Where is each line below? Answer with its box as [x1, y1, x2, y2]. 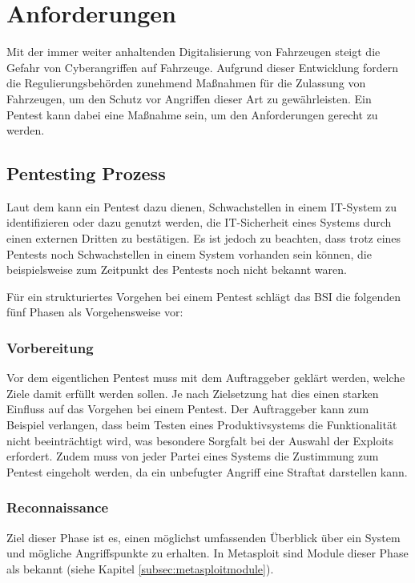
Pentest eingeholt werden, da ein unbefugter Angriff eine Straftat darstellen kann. [6, 463, 408, 480]
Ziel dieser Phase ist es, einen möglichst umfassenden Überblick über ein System [6, 529, 401, 545]
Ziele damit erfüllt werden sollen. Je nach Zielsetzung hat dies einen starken [6, 384, 379, 401]
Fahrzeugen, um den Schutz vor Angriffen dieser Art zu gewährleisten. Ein [6, 90, 372, 107]
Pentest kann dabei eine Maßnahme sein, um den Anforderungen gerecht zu [6, 106, 378, 123]
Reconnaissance [6, 497, 109, 517]
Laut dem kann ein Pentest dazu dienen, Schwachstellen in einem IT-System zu [6, 198, 397, 215]
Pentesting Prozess [6, 161, 166, 186]
